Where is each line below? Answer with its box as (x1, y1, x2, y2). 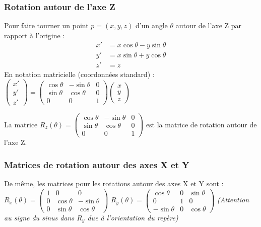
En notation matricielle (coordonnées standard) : (4, 68, 155, 79)
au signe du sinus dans (4, 212, 75, 222)
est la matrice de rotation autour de (146, 119, 257, 129)
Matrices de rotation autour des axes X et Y (4, 158, 189, 171)
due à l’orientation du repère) (87, 212, 178, 222)
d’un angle (136, 20, 168, 31)
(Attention (217, 194, 249, 205)
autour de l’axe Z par (175, 20, 242, 31)
